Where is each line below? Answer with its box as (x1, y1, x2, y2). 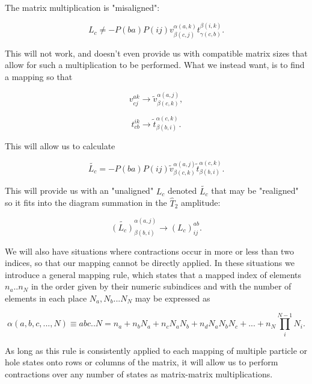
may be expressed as (135, 292, 210, 304)
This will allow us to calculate (5, 139, 115, 152)
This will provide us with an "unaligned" (5, 184, 154, 197)
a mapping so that (5, 70, 73, 83)
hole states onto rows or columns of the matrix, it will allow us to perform (5, 356, 278, 368)
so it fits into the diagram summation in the (5, 196, 167, 209)
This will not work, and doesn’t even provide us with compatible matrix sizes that (5, 46, 308, 59)
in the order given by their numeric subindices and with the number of (31, 280, 292, 293)
